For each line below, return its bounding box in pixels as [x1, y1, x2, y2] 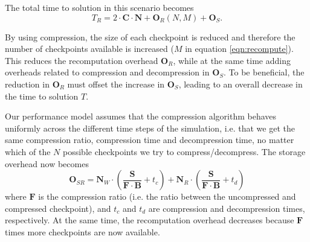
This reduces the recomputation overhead [5, 54, 158, 66]
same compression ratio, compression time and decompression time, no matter [5, 133, 294, 146]
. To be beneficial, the [224, 66, 305, 78]
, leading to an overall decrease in [178, 77, 303, 90]
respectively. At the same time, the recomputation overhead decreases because [5, 214, 294, 226]
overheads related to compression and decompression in [5, 66, 210, 78]
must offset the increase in [67, 77, 165, 90]
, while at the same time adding [173, 54, 291, 66]
